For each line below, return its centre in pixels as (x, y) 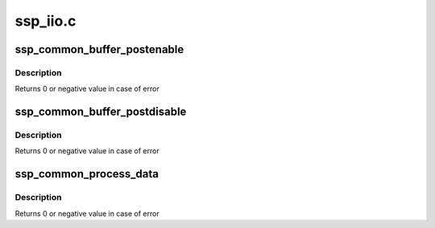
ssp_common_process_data (87, 174)
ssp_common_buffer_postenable (99, 49)
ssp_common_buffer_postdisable (101, 112)
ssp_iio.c (46, 21)
